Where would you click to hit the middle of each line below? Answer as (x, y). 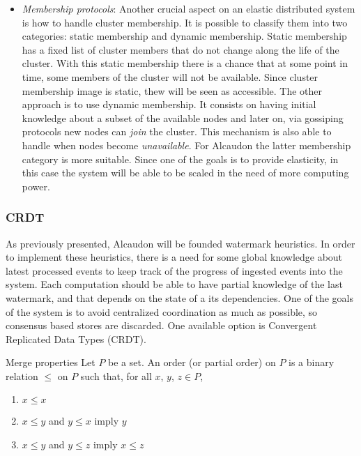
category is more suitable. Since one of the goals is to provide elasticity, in (180, 159)
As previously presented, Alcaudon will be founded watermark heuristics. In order (180, 243)
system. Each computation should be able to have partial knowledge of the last (174, 284)
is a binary (312, 362)
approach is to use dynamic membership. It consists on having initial (169, 104)
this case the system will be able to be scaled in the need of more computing (185, 173)
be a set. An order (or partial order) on (192, 362)
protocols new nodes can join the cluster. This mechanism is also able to (177, 131)
